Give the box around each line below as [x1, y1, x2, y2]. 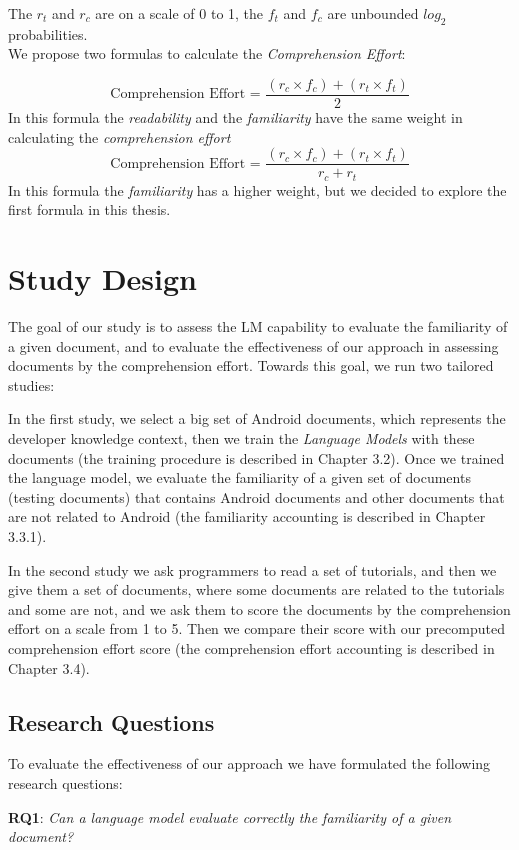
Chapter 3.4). [8, 657, 90, 678]
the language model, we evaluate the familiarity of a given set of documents [8, 467, 471, 488]
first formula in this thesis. [8, 199, 171, 220]
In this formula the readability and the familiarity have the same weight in [8, 107, 463, 128]
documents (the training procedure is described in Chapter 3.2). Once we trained [8, 447, 505, 468]
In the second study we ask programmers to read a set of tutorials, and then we [8, 559, 497, 580]
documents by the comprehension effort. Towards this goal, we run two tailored [8, 355, 494, 376]
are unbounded [327, 3, 419, 23]
